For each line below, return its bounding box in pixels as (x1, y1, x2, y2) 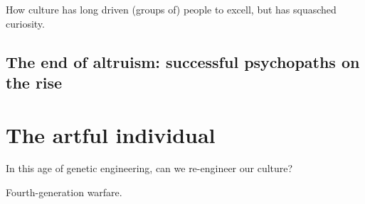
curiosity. (6, 16, 45, 30)
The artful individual (6, 120, 216, 149)
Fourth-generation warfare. (6, 185, 122, 200)
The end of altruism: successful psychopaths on (6, 50, 360, 72)
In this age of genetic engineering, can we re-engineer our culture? (6, 161, 293, 176)
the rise (6, 71, 63, 93)
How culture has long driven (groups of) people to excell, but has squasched (6, 2, 337, 16)
